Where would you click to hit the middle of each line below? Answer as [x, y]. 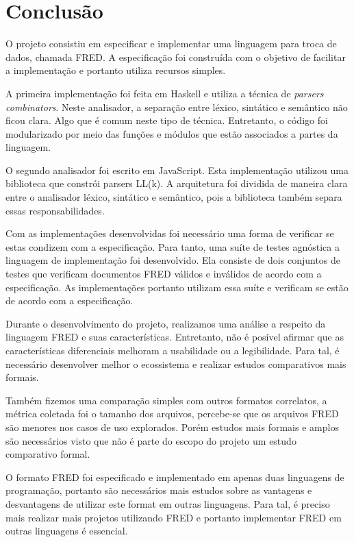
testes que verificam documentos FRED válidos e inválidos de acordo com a [164, 274]
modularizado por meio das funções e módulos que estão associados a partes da [172, 133]
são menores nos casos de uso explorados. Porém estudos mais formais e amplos [172, 427]
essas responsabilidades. [55, 210]
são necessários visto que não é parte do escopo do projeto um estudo [151, 440]
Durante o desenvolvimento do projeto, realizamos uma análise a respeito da [166, 323]
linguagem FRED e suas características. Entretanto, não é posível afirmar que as [175, 337]
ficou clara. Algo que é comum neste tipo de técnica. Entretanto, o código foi [167, 120]
